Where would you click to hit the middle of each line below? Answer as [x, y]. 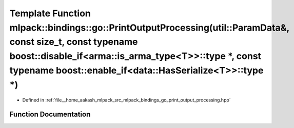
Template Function [50, 13]
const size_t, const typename [74, 42]
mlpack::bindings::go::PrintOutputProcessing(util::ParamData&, [150, 28]
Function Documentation [50, 114]
